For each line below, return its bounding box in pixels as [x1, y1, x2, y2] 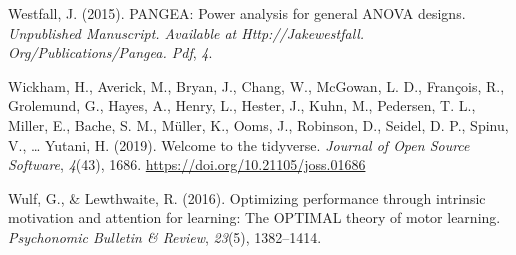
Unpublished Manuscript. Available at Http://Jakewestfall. [8, 22, 365, 43]
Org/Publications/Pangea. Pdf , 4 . [8, 42, 213, 63]
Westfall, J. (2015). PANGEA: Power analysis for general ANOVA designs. [8, 3, 466, 23]
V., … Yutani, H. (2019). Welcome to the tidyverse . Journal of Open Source [8, 134, 470, 155]
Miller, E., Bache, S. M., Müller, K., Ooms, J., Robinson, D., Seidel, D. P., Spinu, [8, 114, 509, 135]
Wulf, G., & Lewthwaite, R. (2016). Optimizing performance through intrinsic [8, 187, 486, 208]
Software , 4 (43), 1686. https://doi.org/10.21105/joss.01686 [8, 154, 366, 175]
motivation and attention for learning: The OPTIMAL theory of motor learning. [8, 207, 501, 228]
